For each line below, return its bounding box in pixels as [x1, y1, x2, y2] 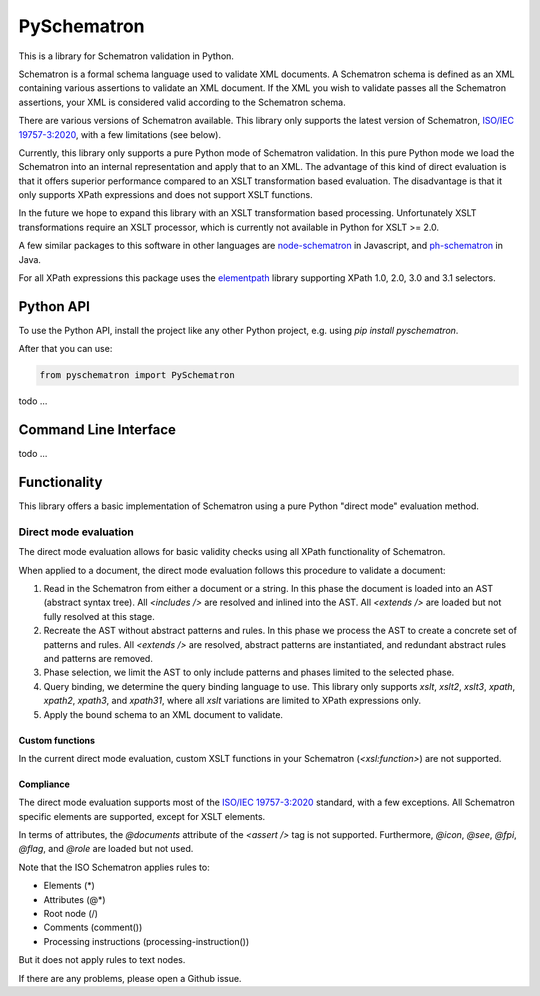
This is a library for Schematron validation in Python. [18, 50, 235, 62]
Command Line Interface [18, 421, 177, 439]
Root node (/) [43, 908, 99, 920]
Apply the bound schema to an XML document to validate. [43, 708, 284, 720]
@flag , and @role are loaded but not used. [18, 843, 194, 855]
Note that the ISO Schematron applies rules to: [18, 861, 210, 873]
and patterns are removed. [43, 652, 154, 664]
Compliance [18, 778, 70, 790]
